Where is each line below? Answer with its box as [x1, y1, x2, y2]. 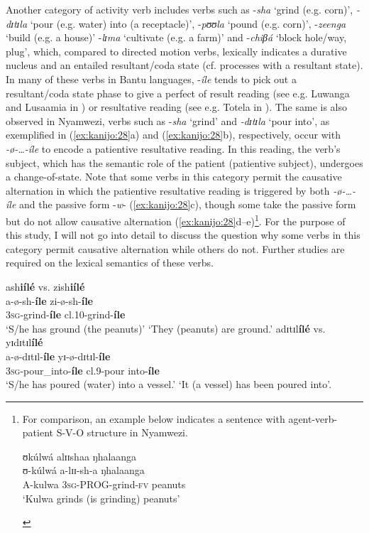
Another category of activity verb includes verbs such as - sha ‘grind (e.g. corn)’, [6, 2, 353, 16]
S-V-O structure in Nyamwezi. [56, 425, 188, 440]
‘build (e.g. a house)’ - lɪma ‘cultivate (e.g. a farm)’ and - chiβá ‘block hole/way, [6, 30, 347, 45]
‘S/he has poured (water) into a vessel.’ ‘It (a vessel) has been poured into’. [6, 377, 332, 392]
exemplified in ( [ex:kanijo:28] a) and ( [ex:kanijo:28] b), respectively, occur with [6, 127, 341, 142]
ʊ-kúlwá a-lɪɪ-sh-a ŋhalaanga [22, 463, 145, 478]
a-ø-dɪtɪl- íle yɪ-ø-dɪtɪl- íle [6, 348, 111, 363]
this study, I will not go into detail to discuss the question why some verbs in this [6, 227, 360, 242]
